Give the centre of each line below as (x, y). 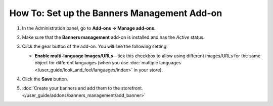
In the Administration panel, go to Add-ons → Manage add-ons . (89, 28)
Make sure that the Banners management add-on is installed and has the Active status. (113, 37)
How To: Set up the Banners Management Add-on (116, 13)
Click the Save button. (45, 79)
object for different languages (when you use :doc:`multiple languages (108, 63)
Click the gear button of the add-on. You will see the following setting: (95, 46)
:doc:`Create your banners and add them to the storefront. (83, 88)
